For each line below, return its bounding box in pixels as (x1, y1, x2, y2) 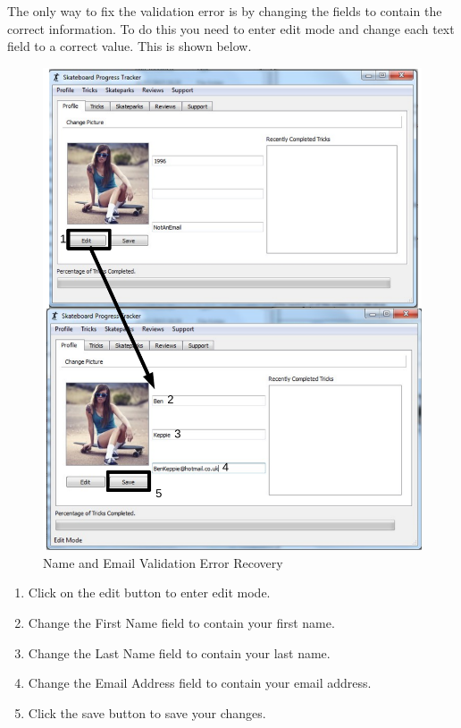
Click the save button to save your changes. (28, 703, 266, 722)
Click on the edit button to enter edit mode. (28, 583, 271, 602)
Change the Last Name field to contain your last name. (28, 643, 331, 662)
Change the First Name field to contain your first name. (28, 614, 335, 632)
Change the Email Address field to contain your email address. (28, 673, 372, 692)
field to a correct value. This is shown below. (7, 37, 252, 55)
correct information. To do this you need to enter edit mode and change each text (7, 19, 455, 38)
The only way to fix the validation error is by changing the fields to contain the (7, 2, 442, 20)
